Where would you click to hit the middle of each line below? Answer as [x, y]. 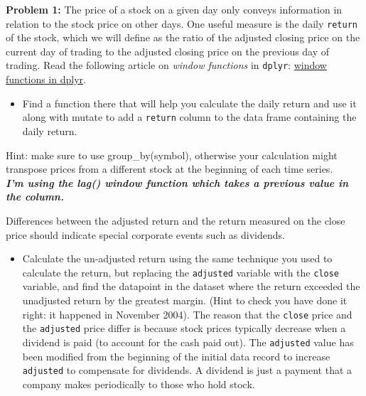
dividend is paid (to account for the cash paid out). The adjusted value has [188, 342]
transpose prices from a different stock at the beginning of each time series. [169, 169]
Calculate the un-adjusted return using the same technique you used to [177, 258]
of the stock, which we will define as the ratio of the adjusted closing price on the [183, 37]
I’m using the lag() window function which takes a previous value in [177, 182]
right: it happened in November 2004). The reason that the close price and [187, 314]
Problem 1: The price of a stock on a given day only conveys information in [174, 9]
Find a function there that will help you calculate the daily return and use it [189, 103]
